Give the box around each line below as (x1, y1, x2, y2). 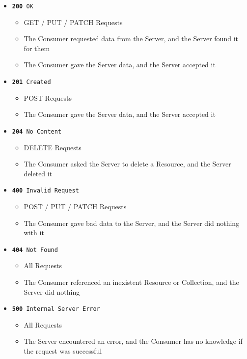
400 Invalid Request (12, 187, 79, 194)
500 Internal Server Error (12, 305, 100, 313)
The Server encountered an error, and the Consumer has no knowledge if (24, 336, 243, 346)
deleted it (24, 168, 53, 178)
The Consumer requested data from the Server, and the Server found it (24, 33, 238, 44)
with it (24, 227, 44, 238)
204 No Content (12, 128, 62, 135)
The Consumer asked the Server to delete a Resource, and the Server (24, 159, 231, 169)
